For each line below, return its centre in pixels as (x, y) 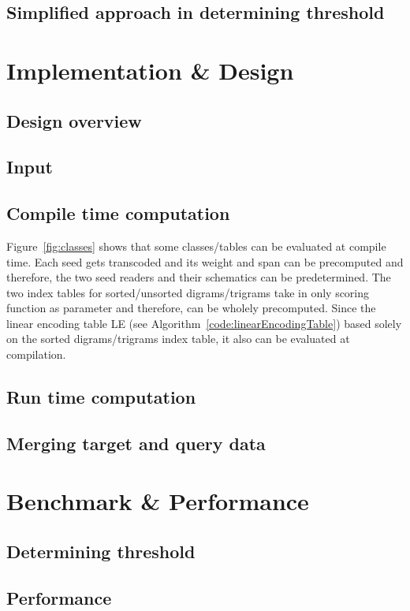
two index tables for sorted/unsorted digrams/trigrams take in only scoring (188, 292)
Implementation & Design (150, 70)
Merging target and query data (136, 443)
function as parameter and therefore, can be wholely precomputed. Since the (191, 308)
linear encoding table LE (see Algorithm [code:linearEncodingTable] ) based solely (204, 323)
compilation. (36, 354)
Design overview (74, 120)
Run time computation (101, 397)
